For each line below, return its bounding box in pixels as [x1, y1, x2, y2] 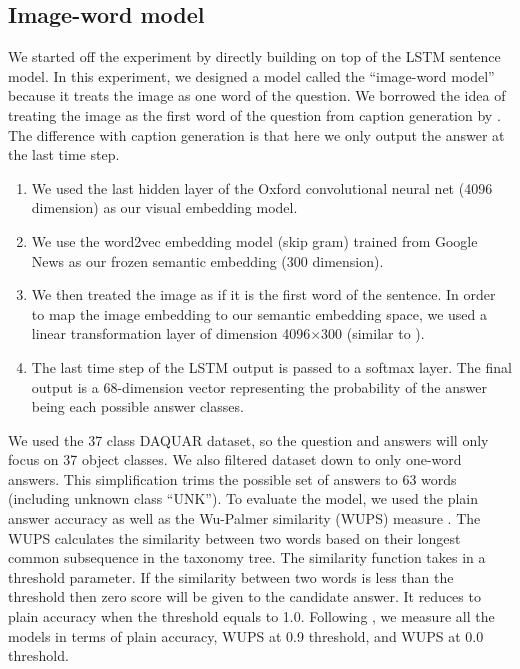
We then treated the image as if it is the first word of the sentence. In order [31, 284, 496, 305]
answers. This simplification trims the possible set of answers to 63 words [8, 468, 457, 489]
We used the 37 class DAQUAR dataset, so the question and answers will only [8, 429, 489, 450]
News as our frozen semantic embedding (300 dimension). [31, 250, 384, 271]
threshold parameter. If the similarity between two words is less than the [8, 566, 454, 587]
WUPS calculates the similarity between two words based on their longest [8, 527, 461, 548]
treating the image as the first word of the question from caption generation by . [8, 104, 501, 125]
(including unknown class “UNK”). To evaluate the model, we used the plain [8, 488, 479, 509]
